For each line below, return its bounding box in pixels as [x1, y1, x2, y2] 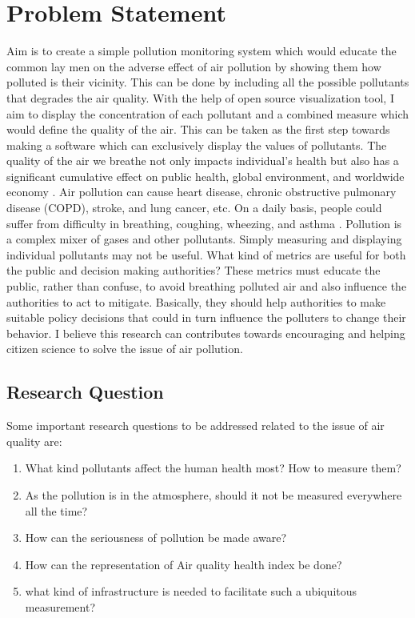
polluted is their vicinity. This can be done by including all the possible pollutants [6, 74, 409, 90]
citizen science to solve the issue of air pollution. [6, 340, 243, 357]
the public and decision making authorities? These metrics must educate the [6, 262, 381, 279]
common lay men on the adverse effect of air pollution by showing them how [6, 58, 381, 74]
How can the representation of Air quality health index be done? [25, 556, 342, 572]
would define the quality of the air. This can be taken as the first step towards [6, 121, 390, 138]
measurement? [25, 598, 96, 615]
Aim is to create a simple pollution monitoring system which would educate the [6, 42, 397, 59]
